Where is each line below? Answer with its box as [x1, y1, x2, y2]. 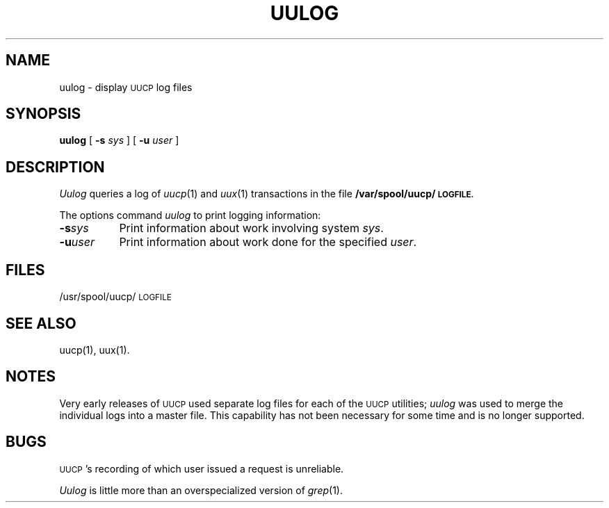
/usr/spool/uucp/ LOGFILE [59, 290, 172, 303]
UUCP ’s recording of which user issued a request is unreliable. [59, 462, 344, 475]
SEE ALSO [6, 314, 76, 332]
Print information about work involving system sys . [119, 221, 384, 236]
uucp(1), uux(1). [59, 343, 130, 356]
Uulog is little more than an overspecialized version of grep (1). [59, 484, 343, 496]
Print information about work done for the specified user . [119, 235, 417, 249]
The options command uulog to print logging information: [59, 209, 321, 222]
